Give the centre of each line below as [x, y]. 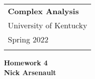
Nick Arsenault [30, 72]
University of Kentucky [47, 25]
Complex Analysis [43, 11]
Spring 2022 [28, 39]
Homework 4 [26, 62]
